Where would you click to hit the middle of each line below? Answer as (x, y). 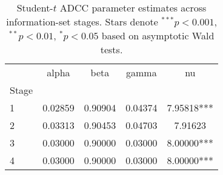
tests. (111, 49)
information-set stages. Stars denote (82, 21)
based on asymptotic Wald (158, 35)
